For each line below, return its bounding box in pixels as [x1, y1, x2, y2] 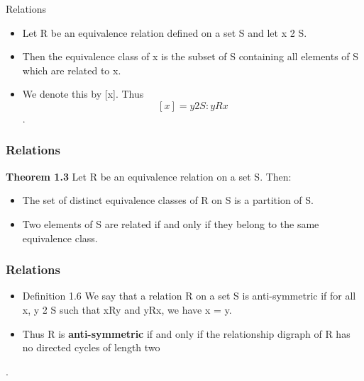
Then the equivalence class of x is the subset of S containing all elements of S [22, 49, 359, 64]
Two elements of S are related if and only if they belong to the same [22, 216, 319, 231]
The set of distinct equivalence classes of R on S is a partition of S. [22, 193, 314, 207]
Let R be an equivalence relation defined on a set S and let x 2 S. [22, 25, 307, 40]
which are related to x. [22, 62, 121, 77]
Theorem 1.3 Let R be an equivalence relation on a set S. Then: [6, 169, 292, 183]
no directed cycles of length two [22, 340, 160, 355]
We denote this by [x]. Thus [22, 86, 144, 101]
